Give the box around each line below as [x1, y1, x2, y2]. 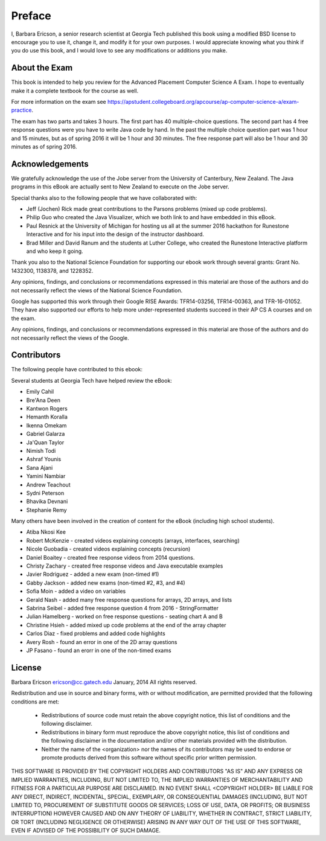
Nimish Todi [26, 447, 56, 454]
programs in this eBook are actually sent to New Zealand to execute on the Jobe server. [11, 183, 229, 190]
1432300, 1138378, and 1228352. [11, 267, 94, 274]
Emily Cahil [26, 388, 54, 395]
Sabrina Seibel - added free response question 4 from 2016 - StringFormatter [26, 604, 219, 612]
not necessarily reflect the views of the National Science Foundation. [11, 287, 183, 294]
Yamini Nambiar [26, 473, 66, 480]
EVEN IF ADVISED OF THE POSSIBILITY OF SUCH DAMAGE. [11, 827, 161, 834]
